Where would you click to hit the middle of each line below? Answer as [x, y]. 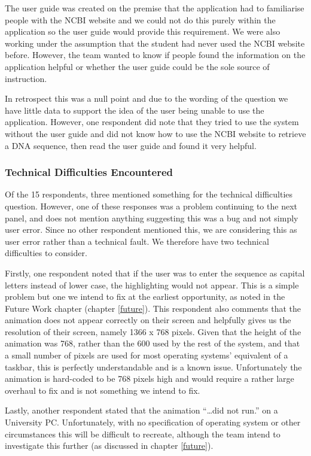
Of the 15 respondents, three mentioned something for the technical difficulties [149, 194]
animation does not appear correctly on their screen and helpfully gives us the [148, 320]
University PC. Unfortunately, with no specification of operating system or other [153, 422]
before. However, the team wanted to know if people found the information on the [155, 55]
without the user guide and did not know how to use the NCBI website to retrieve [155, 133]
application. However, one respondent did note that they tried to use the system [152, 122]
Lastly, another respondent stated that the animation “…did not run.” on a [141, 410]
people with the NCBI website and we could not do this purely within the [140, 19]
